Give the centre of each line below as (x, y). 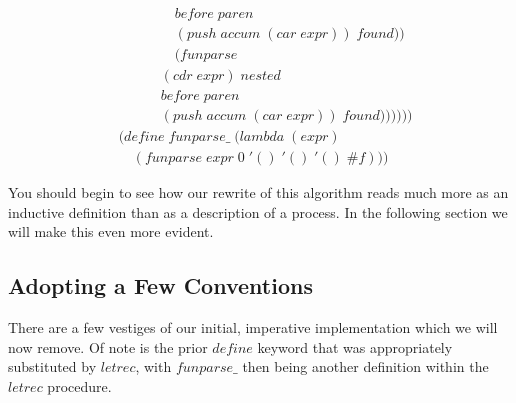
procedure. (79, 386)
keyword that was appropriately (355, 346)
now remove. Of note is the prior (108, 346)
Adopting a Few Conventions (160, 285)
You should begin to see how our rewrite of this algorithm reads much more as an (258, 192)
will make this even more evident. (111, 231)
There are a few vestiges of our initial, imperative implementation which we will (253, 327)
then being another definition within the (365, 366)
